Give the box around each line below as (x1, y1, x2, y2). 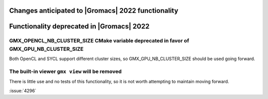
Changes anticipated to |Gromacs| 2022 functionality (9, 6, 179, 15)
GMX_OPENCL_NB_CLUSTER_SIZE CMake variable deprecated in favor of (9, 37, 190, 44)
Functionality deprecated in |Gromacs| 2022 (9, 22, 150, 31)
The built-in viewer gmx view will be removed (9, 68, 122, 75)
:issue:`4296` (9, 88, 37, 94)
